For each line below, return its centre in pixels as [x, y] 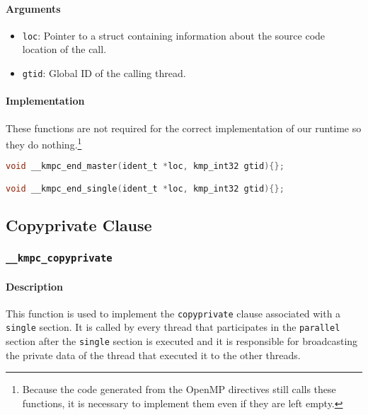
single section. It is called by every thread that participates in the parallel [173, 327]
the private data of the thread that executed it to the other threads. [153, 355]
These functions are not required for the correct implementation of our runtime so [184, 128]
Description [35, 286]
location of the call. [64, 49]
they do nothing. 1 [44, 143]
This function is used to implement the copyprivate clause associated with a [173, 313]
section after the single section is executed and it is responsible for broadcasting [182, 341]
